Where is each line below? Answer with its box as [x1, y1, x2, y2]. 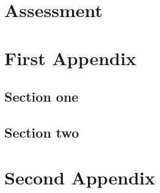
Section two [4, 122, 79, 141]
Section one [4, 87, 79, 106]
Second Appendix [4, 164, 156, 189]
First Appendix [4, 45, 136, 70]
